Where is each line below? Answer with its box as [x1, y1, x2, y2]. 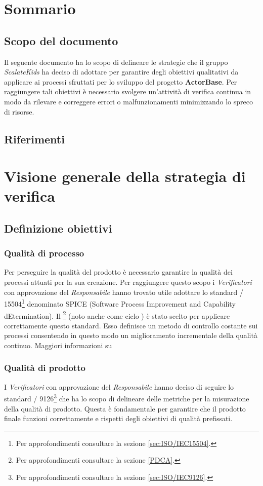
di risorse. [4, 106, 34, 117]
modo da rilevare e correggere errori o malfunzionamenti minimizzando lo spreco [4, 96, 253, 106]
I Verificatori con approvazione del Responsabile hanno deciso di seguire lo [4, 381, 234, 392]
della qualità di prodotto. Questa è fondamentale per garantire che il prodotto [4, 403, 246, 414]
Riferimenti [4, 131, 65, 146]
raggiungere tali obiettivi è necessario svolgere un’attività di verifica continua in [4, 86, 251, 97]
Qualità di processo [4, 247, 84, 259]
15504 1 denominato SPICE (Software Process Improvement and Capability [4, 297, 236, 309]
